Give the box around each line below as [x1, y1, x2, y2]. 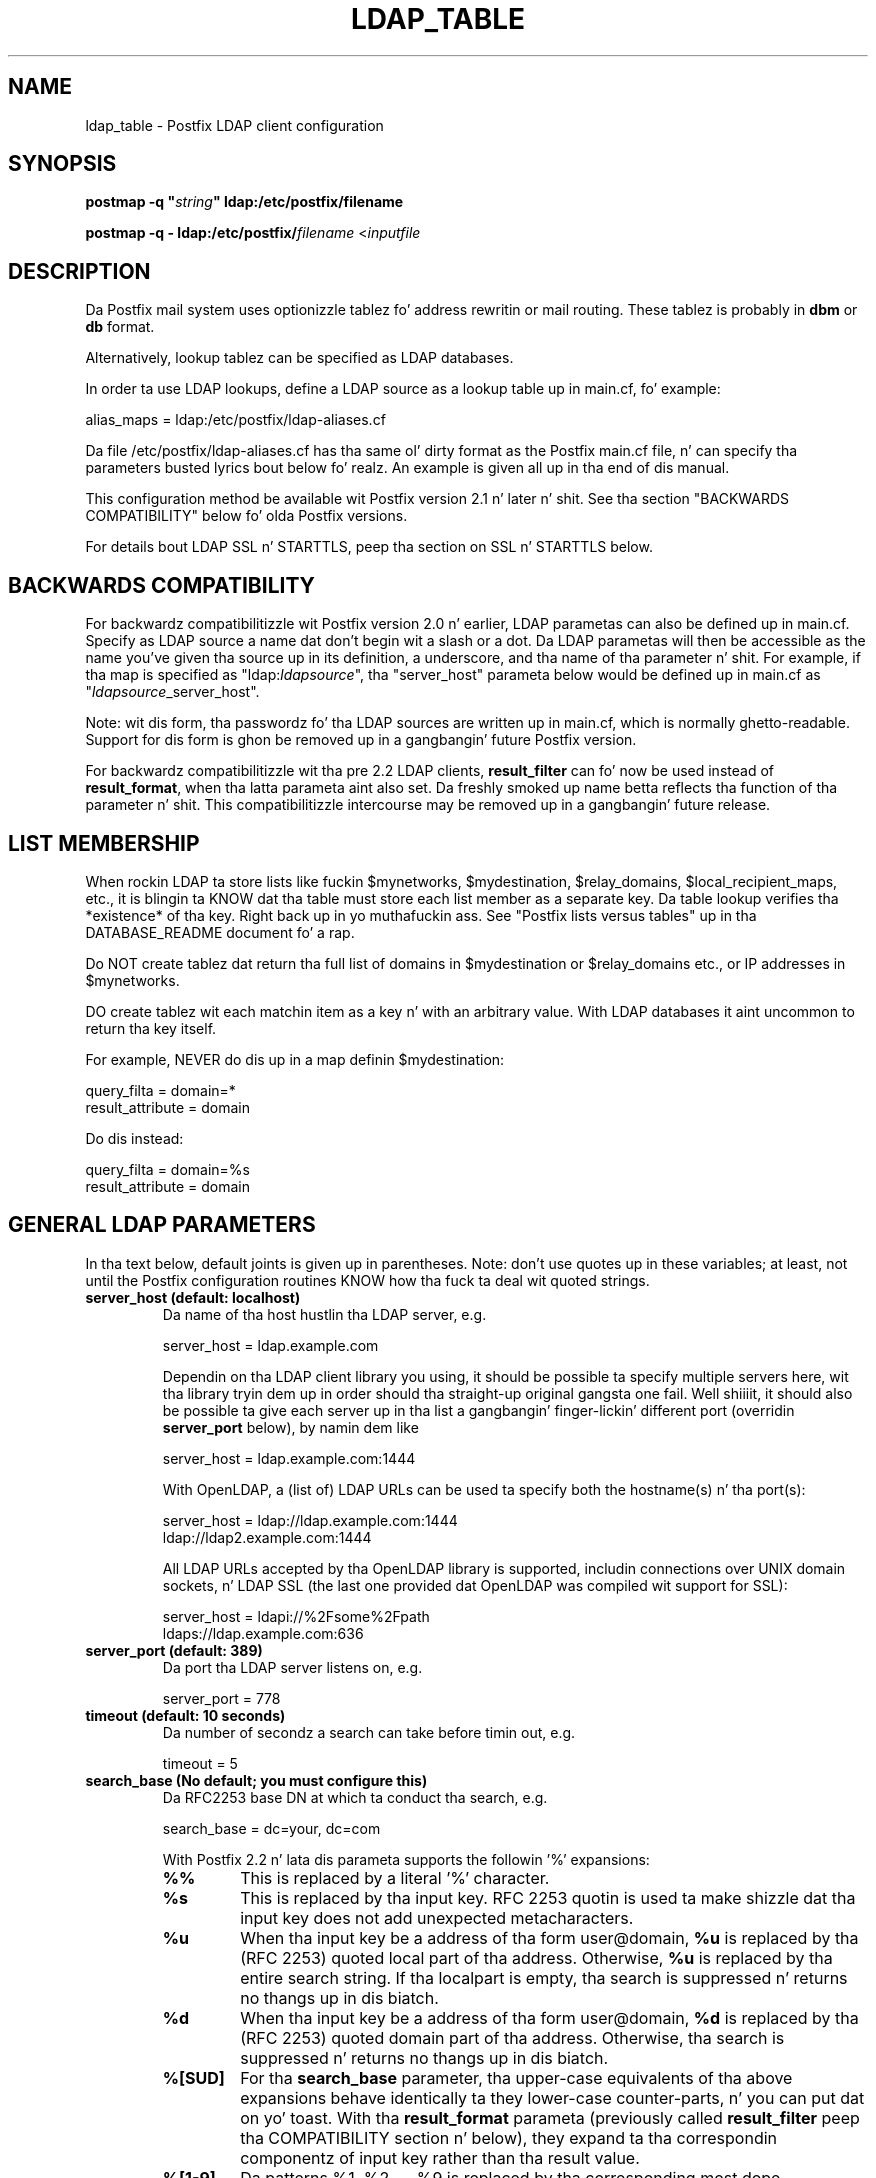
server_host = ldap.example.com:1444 [162, 1449, 416, 1467]
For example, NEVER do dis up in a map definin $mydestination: [85, 1050, 505, 1068]
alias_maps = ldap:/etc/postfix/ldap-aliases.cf [85, 411, 386, 429]
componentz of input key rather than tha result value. [240, 2147, 640, 2168]
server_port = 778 [162, 1689, 281, 1707]
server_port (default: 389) [85, 1641, 263, 1659]
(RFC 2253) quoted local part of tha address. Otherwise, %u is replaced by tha [240, 1947, 833, 1968]
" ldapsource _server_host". [85, 683, 260, 701]
